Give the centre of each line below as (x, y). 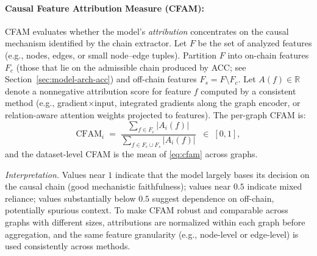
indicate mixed (275, 186)
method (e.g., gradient (47, 103)
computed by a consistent (248, 91)
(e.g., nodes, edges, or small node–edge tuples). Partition (111, 55)
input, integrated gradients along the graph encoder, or (198, 103)
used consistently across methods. (68, 246)
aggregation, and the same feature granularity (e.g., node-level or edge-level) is (152, 234)
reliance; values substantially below (70, 198)
